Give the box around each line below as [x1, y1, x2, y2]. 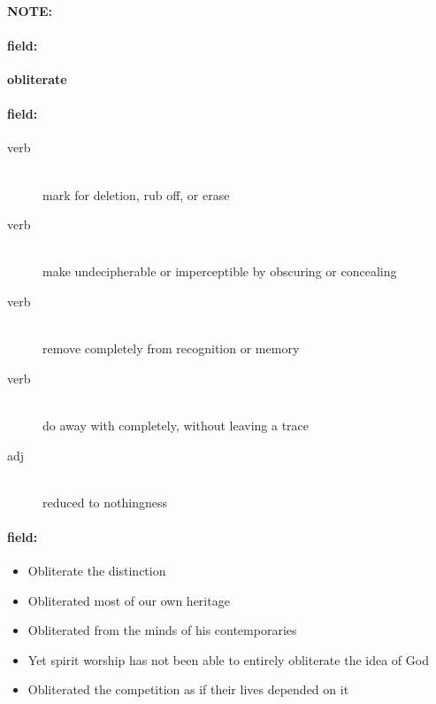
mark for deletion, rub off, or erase [42, 185, 230, 204]
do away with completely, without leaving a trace [42, 415, 310, 434]
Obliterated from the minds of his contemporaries [27, 621, 297, 639]
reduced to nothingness [42, 492, 167, 511]
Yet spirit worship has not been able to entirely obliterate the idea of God [27, 650, 429, 669]
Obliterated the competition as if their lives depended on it [27, 680, 349, 699]
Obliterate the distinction [27, 561, 166, 580]
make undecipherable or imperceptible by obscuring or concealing [42, 262, 397, 281]
